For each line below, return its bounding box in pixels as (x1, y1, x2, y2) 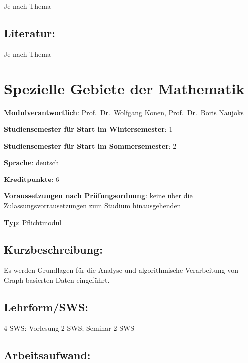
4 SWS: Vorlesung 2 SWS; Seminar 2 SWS (4, 322, 135, 333)
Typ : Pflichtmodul (4, 217, 62, 227)
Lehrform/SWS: (4, 299, 89, 315)
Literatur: (4, 25, 55, 40)
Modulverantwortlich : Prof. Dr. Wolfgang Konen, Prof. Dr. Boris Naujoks (4, 107, 244, 117)
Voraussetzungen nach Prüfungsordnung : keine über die (4, 190, 193, 201)
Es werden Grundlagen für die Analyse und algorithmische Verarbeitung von (4, 265, 239, 275)
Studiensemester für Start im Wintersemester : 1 (4, 124, 173, 134)
